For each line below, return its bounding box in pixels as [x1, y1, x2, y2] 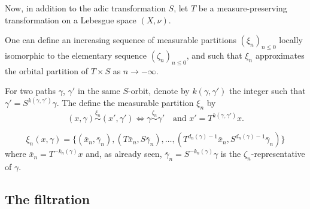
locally [279, 34, 303, 46]
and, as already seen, [86, 147, 162, 160]
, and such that [186, 49, 242, 61]
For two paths [5, 84, 56, 97]
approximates [255, 49, 305, 61]
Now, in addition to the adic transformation [5, 2, 166, 14]
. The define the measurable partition [56, 96, 194, 109]
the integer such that [229, 84, 306, 97]
